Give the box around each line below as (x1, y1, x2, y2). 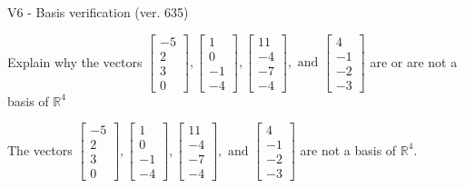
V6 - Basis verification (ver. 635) (7, 3, 189, 21)
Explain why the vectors (7, 52, 143, 71)
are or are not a (370, 52, 458, 71)
